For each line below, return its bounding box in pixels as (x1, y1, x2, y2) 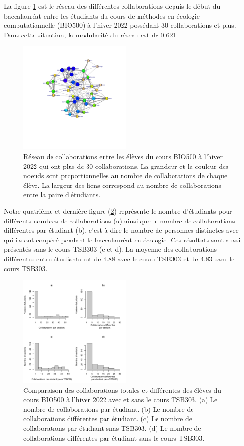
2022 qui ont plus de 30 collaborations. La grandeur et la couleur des (23, 161, 228, 171)
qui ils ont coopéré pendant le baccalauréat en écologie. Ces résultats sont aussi (4, 234, 241, 244)
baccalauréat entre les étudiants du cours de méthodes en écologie (4, 10, 200, 20)
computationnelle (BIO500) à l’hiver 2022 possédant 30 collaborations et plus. (4, 20, 236, 30)
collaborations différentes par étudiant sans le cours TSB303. (23, 432, 205, 443)
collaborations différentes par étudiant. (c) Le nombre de (23, 413, 192, 424)
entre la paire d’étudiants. (23, 189, 101, 200)
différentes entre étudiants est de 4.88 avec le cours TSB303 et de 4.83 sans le (4, 253, 235, 263)
